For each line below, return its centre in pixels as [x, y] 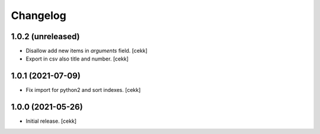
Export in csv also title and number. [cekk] [77, 59]
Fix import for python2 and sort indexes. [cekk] [83, 90]
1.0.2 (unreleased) [45, 36]
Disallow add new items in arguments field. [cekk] [87, 51]
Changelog [39, 15]
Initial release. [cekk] [51, 121]
